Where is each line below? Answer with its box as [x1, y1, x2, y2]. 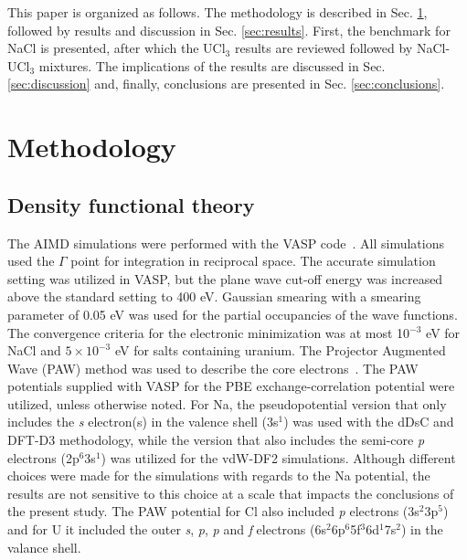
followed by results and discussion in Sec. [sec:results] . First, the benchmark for [7, 20, 451, 39]
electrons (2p [7, 448, 80, 467]
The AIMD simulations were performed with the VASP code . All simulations [7, 233, 444, 252]
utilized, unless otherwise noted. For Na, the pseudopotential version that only [7, 394, 447, 413]
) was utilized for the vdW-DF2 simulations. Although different [101, 448, 456, 467]
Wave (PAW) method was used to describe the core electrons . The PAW [7, 358, 419, 377]
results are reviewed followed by [234, 38, 413, 58]
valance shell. [7, 537, 81, 556]
